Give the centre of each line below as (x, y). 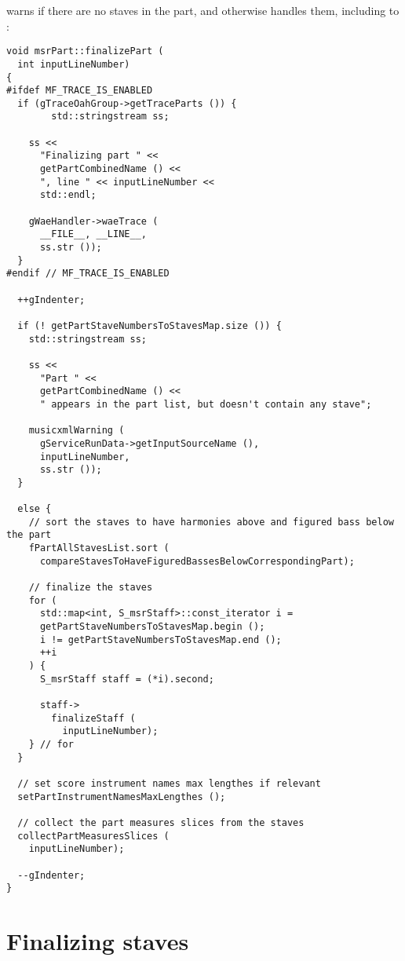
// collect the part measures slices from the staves (161, 822)
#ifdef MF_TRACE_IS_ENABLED (80, 91)
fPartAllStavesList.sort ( (99, 548)
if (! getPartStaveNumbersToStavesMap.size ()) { (150, 325)
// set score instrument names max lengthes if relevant (169, 783)
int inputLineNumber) (74, 64)
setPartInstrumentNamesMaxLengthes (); (122, 797)
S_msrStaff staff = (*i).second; (127, 679)
